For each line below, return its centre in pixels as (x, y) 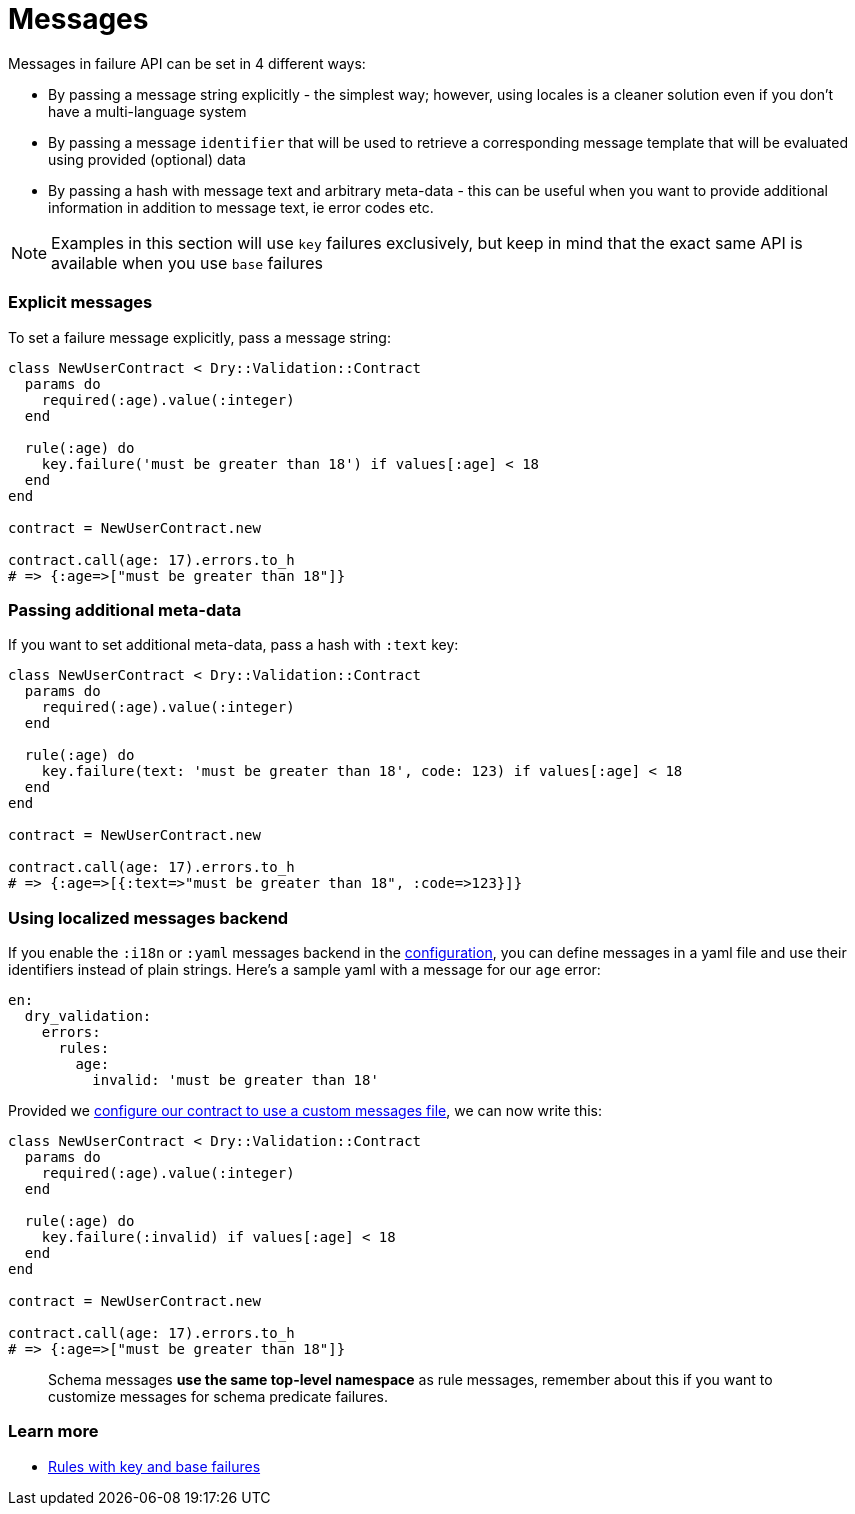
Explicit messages (80, 302)
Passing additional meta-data (125, 609)
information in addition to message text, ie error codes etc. (241, 207)
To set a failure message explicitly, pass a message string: (199, 337)
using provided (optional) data (147, 159)
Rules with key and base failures (154, 1466)
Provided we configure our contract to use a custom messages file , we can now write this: (305, 1110)
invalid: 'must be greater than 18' (235, 1080)
